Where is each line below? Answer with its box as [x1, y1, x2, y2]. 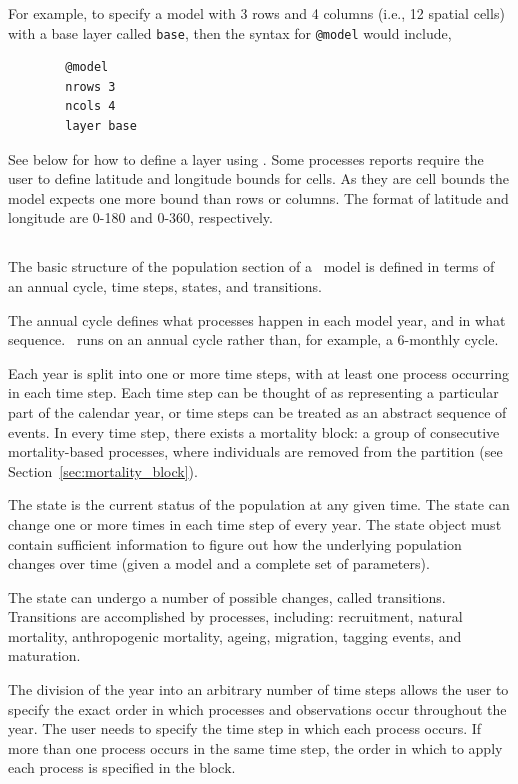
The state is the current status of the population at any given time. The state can [8, 494, 510, 515]
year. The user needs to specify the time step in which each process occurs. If [8, 718, 482, 739]
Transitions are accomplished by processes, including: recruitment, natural [8, 606, 463, 627]
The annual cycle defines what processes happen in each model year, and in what [8, 309, 506, 330]
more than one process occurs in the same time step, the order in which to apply [8, 737, 503, 758]
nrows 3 [65, 79, 116, 94]
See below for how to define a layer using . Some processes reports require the [8, 148, 484, 169]
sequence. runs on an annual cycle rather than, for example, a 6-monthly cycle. [8, 329, 499, 350]
